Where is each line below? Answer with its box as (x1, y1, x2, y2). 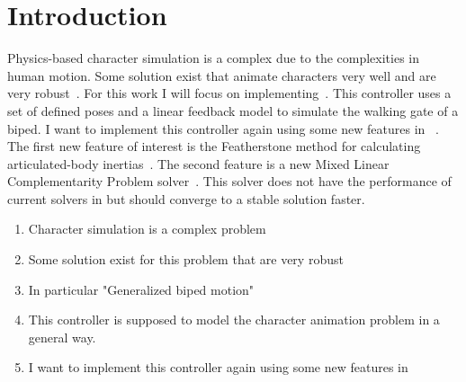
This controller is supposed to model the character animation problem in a (28, 310, 440, 329)
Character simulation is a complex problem (28, 219, 266, 238)
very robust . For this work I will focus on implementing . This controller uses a (7, 84, 452, 102)
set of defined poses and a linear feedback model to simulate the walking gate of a (7, 101, 459, 120)
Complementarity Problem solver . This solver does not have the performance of (7, 172, 452, 191)
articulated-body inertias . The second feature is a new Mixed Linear (7, 154, 390, 173)
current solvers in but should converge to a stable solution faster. (7, 189, 365, 208)
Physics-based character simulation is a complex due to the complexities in (7, 49, 420, 67)
